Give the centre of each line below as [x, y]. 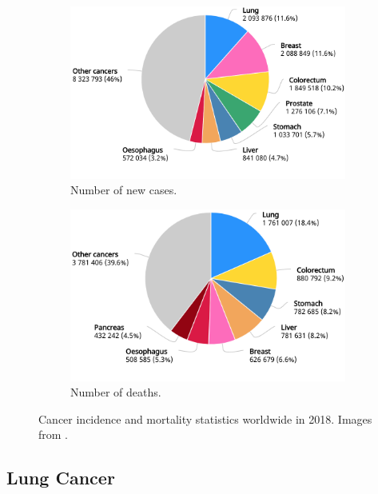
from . [54, 434]
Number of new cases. [124, 190]
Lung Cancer [61, 478]
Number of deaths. [116, 392]
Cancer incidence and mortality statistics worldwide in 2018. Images [205, 418]
